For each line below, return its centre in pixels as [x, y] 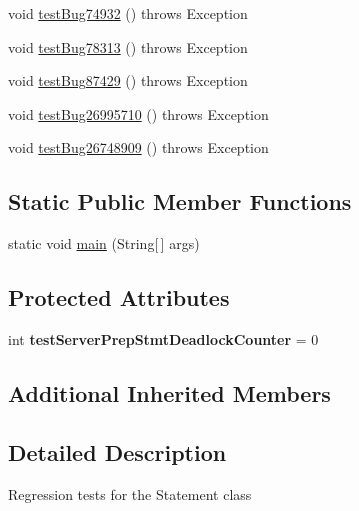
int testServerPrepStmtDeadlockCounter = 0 [163, 338]
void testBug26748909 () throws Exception [138, 147]
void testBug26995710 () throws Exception [138, 113]
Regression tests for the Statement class [130, 493]
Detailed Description [117, 451]
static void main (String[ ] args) [104, 243]
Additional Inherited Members [169, 392]
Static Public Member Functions [180, 201]
